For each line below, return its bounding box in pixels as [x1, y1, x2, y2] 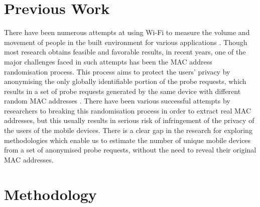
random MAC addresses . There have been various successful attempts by [4, 95, 230, 106]
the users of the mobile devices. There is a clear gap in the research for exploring [4, 125, 252, 135]
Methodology [4, 183, 97, 204]
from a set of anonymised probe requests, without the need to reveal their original [4, 144, 256, 155]
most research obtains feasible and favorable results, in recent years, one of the [4, 46, 246, 57]
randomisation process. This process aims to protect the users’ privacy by [4, 66, 230, 76]
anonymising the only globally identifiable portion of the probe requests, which [4, 76, 246, 86]
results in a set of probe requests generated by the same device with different [4, 85, 241, 96]
